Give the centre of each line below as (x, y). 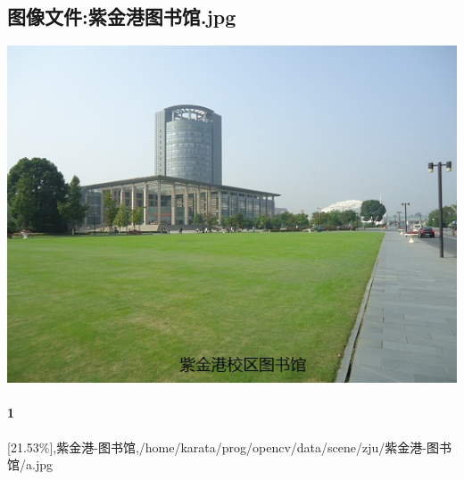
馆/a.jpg (30, 464)
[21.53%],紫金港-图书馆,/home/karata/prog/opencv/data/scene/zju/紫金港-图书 (229, 447)
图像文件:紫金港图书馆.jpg (122, 17)
